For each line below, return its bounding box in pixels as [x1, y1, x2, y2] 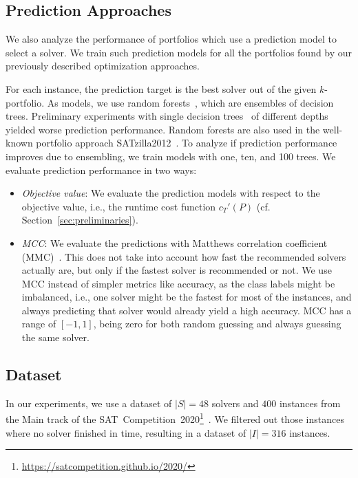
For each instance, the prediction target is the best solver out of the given [6, 81, 317, 96]
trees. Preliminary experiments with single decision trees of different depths [6, 109, 328, 123]
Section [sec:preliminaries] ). [21, 213, 138, 227]
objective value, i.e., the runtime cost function [21, 199, 216, 213]
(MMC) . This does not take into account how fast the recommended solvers [21, 249, 346, 263]
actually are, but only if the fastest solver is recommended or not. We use [21, 263, 332, 277]
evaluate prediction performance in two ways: [6, 162, 197, 177]
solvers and [211, 395, 259, 410]
